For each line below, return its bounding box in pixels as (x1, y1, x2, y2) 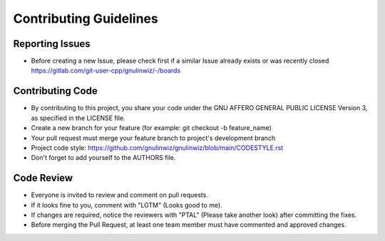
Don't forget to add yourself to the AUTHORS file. (31, 154, 176, 162)
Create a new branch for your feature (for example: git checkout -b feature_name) (31, 124, 272, 132)
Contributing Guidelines (13, 11, 158, 26)
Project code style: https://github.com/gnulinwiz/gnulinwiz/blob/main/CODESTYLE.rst (31, 143, 284, 152)
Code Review (13, 172, 73, 184)
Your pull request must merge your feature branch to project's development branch (31, 134, 276, 142)
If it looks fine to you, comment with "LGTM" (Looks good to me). (31, 200, 222, 209)
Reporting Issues (13, 38, 91, 50)
